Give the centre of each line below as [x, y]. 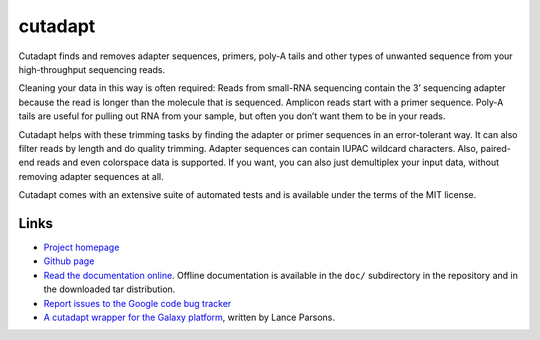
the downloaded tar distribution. [109, 289]
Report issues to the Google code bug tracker [137, 303]
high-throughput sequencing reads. [91, 69]
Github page [69, 261]
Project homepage [81, 247]
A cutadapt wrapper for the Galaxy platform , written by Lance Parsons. [189, 317]
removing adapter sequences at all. [91, 176]
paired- [496, 148]
